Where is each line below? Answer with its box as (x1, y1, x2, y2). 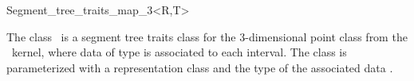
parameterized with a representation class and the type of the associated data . (6, 59, 393, 75)
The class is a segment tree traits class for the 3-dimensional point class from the (6, 28, 408, 44)
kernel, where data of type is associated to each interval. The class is (11, 44, 347, 60)
